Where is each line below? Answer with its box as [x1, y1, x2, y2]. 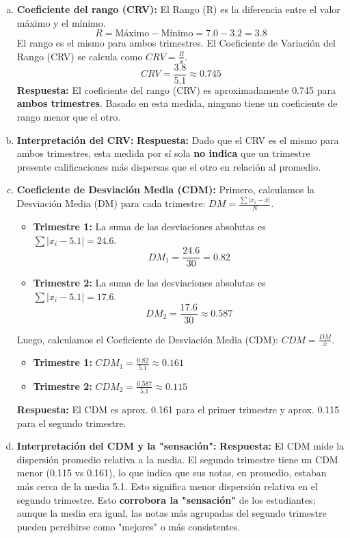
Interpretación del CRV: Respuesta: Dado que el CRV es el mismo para [16, 132, 339, 147]
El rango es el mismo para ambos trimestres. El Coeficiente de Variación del [16, 36, 336, 50]
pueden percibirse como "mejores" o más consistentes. [16, 519, 241, 533]
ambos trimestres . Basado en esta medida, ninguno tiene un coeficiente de [16, 96, 338, 110]
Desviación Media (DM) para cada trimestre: [16, 196, 206, 210]
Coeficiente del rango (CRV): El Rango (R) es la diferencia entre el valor [16, 2, 340, 16]
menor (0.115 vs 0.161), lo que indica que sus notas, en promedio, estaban [16, 465, 327, 480]
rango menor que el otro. [16, 109, 121, 123]
